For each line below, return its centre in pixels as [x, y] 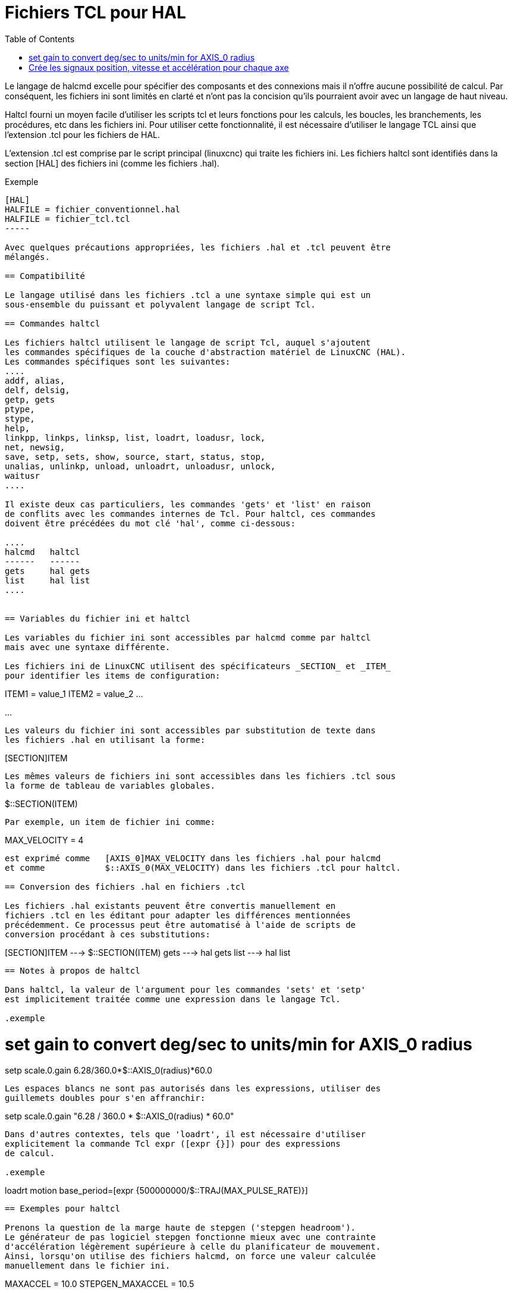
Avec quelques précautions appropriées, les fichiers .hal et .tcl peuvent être [198, 247]
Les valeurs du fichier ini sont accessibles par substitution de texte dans [190, 730]
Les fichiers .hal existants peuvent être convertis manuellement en [170, 906]
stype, [20, 418]
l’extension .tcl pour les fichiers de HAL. [83, 134]
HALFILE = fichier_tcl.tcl [67, 219]
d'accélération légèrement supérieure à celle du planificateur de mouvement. [193, 1247]
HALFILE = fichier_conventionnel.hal [93, 209]
